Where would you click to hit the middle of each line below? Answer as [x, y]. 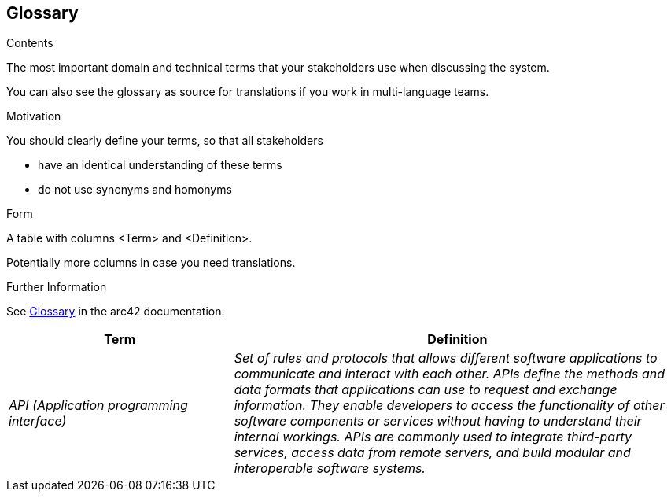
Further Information [57, 287]
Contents [30, 43]
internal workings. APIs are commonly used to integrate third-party [433, 437]
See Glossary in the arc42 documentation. [116, 312]
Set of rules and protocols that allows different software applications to [446, 358]
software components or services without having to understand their [438, 421]
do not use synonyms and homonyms [135, 190]
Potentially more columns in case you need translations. [151, 263]
